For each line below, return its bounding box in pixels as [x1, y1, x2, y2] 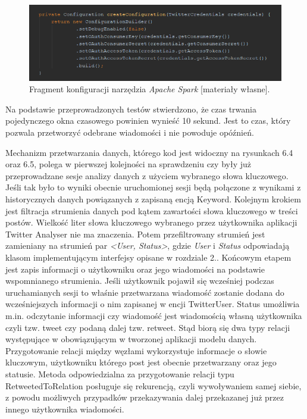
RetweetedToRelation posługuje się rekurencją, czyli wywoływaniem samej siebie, [5, 379, 302, 392]
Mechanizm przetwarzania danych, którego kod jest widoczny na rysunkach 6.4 [5, 146, 293, 158]
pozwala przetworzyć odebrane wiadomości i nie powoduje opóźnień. [5, 126, 254, 139]
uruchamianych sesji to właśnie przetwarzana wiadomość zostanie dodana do [5, 286, 284, 298]
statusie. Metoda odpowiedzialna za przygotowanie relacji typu [5, 367, 234, 380]
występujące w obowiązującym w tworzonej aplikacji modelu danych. [5, 333, 257, 345]
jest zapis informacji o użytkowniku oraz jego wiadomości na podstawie [5, 262, 265, 275]
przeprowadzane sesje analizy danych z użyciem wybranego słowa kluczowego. [5, 169, 289, 182]
